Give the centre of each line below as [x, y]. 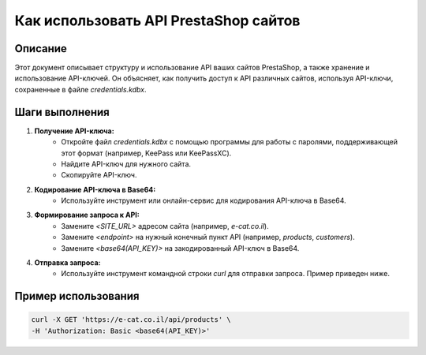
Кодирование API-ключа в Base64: [95, 189]
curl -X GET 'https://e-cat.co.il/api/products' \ [131, 320]
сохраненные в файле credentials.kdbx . [80, 89]
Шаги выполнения [62, 112]
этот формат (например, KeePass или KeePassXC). [146, 153]
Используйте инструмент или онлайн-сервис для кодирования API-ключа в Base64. [204, 200]
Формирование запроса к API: [87, 215]
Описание [41, 49]
